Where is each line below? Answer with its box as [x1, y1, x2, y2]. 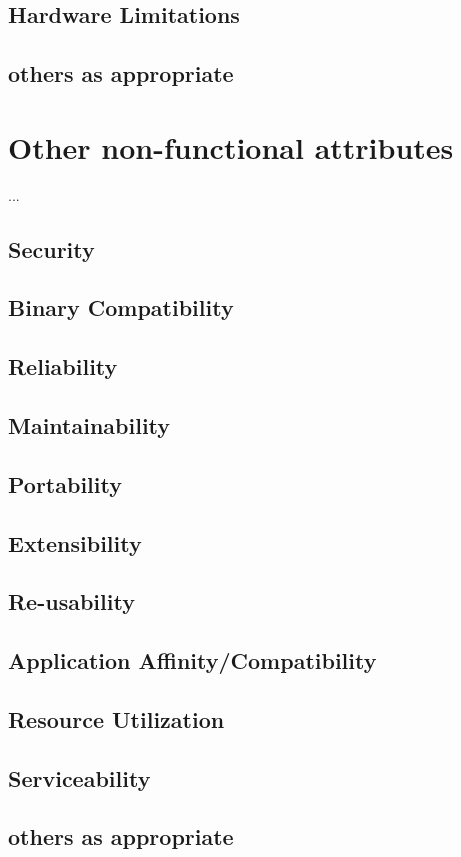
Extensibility [8, 527, 142, 558]
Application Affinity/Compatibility [8, 645, 377, 676]
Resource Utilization [8, 703, 225, 734]
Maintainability [8, 410, 171, 441]
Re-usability [8, 586, 135, 617]
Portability [8, 468, 122, 499]
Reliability [8, 351, 118, 382]
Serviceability [8, 762, 151, 793]
